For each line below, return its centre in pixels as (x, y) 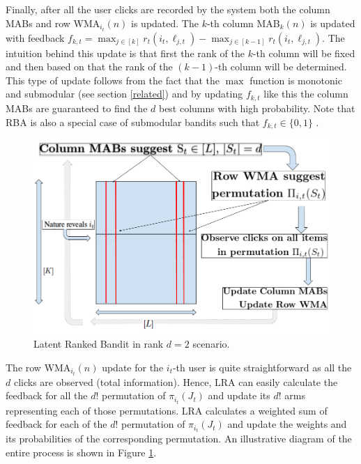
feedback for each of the (56, 424)
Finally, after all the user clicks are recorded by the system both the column (168, 9)
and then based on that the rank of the (89, 67)
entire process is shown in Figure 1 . (81, 452)
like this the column (306, 94)
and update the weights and (287, 424)
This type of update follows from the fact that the (113, 80)
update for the (133, 367)
